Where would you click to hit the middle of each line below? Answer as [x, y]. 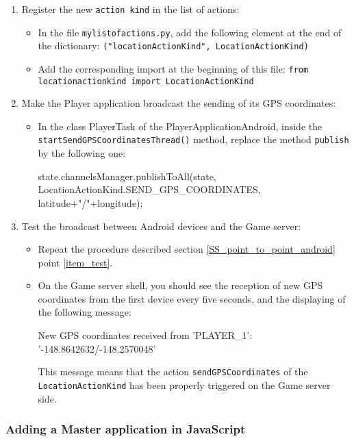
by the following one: [82, 153]
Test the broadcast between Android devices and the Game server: [161, 226]
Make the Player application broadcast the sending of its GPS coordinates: [179, 103]
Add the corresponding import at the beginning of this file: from [173, 68]
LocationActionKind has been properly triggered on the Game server [184, 385]
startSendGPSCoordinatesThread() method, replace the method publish [193, 139]
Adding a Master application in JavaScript [126, 429]
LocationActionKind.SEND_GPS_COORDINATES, [149, 189]
